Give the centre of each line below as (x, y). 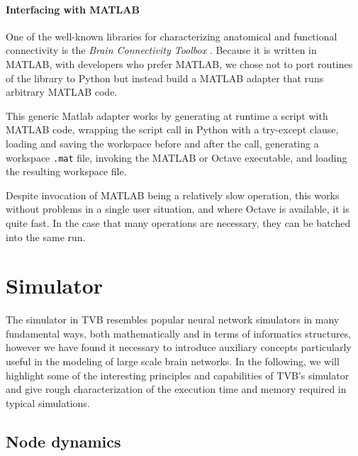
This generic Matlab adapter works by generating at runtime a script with (167, 115)
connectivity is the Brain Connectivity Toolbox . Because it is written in (161, 50)
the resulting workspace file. (66, 171)
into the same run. (46, 237)
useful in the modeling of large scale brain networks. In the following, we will (173, 361)
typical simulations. (48, 402)
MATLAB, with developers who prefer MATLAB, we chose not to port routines (179, 63)
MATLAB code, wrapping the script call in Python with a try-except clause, (172, 129)
